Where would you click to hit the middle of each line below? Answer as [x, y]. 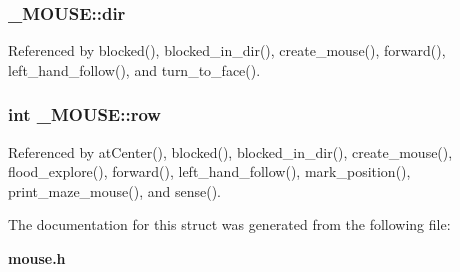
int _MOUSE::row [84, 114]
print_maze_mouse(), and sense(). [114, 190]
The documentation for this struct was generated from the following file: [229, 224]
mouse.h [37, 258]
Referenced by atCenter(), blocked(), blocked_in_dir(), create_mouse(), [230, 151]
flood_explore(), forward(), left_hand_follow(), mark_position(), [209, 171]
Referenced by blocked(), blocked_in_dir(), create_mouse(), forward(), [227, 50]
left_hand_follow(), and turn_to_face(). [134, 69]
